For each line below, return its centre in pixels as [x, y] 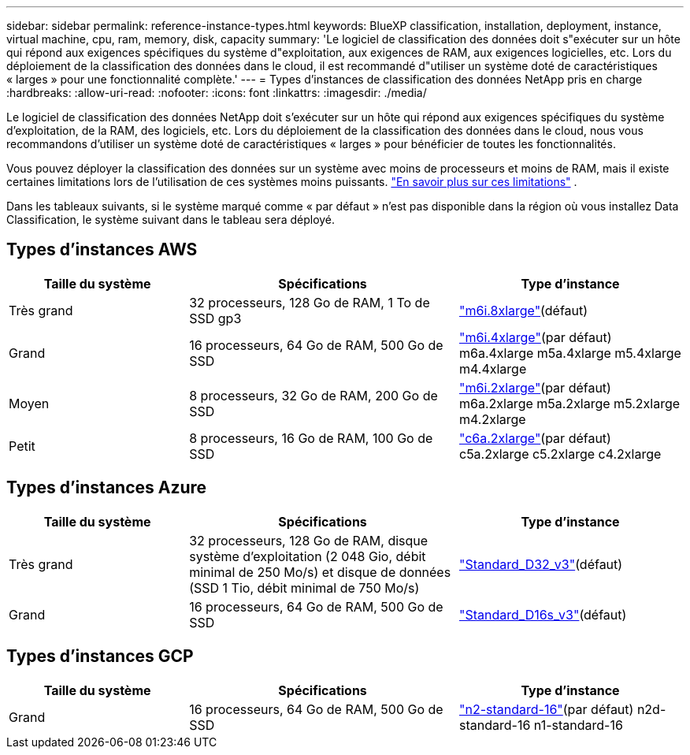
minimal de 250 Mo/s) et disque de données [320, 572]
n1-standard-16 [578, 725]
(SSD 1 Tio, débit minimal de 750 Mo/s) [304, 588]
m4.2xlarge [492, 419]
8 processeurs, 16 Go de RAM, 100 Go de [311, 438]
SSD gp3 [215, 318]
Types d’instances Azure [107, 488]
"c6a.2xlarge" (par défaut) [535, 438]
